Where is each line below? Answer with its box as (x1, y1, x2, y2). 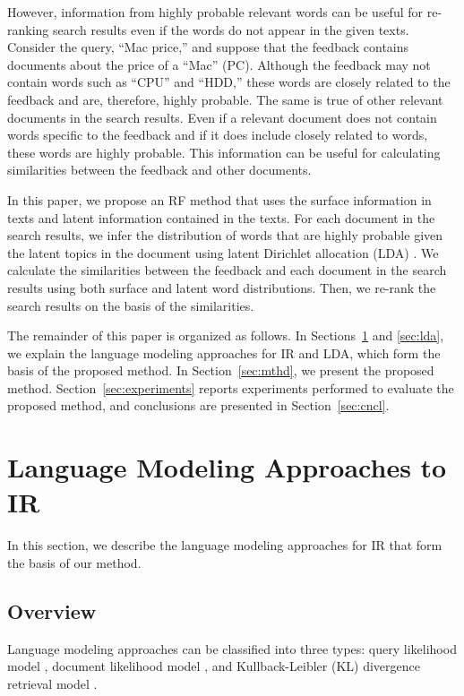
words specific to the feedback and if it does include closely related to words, (7, 125, 428, 144)
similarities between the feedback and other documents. (7, 160, 312, 179)
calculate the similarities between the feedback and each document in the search (7, 261, 447, 279)
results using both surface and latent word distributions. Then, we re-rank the (7, 278, 436, 296)
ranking (7, 20, 49, 39)
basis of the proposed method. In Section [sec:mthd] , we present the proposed (7, 361, 434, 380)
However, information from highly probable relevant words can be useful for (7, 3, 424, 21)
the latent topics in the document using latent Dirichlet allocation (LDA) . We (7, 243, 439, 262)
